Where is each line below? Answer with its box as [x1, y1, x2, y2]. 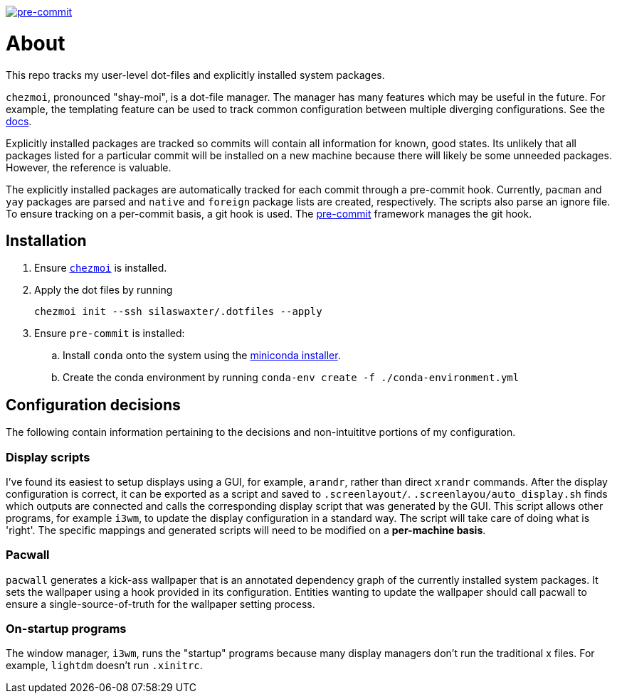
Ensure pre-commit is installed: [34, 327, 185, 340]
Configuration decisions [6, 395, 181, 414]
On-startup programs [6, 621, 127, 636]
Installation [6, 231, 87, 250]
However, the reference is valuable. [6, 161, 172, 174]
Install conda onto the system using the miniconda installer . [63, 349, 341, 362]
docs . [6, 114, 32, 127]
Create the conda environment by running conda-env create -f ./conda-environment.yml [63, 371, 520, 384]
